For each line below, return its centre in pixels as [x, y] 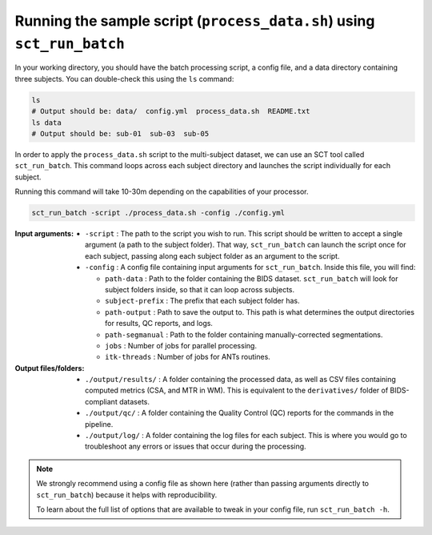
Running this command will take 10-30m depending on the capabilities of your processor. [162, 191]
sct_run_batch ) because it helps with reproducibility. [127, 495]
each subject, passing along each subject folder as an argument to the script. [212, 255]
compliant [101, 401]
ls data [46, 123]
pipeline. [99, 424]
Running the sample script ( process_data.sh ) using [195, 21]
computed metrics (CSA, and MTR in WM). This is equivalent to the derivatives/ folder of [237, 390]
